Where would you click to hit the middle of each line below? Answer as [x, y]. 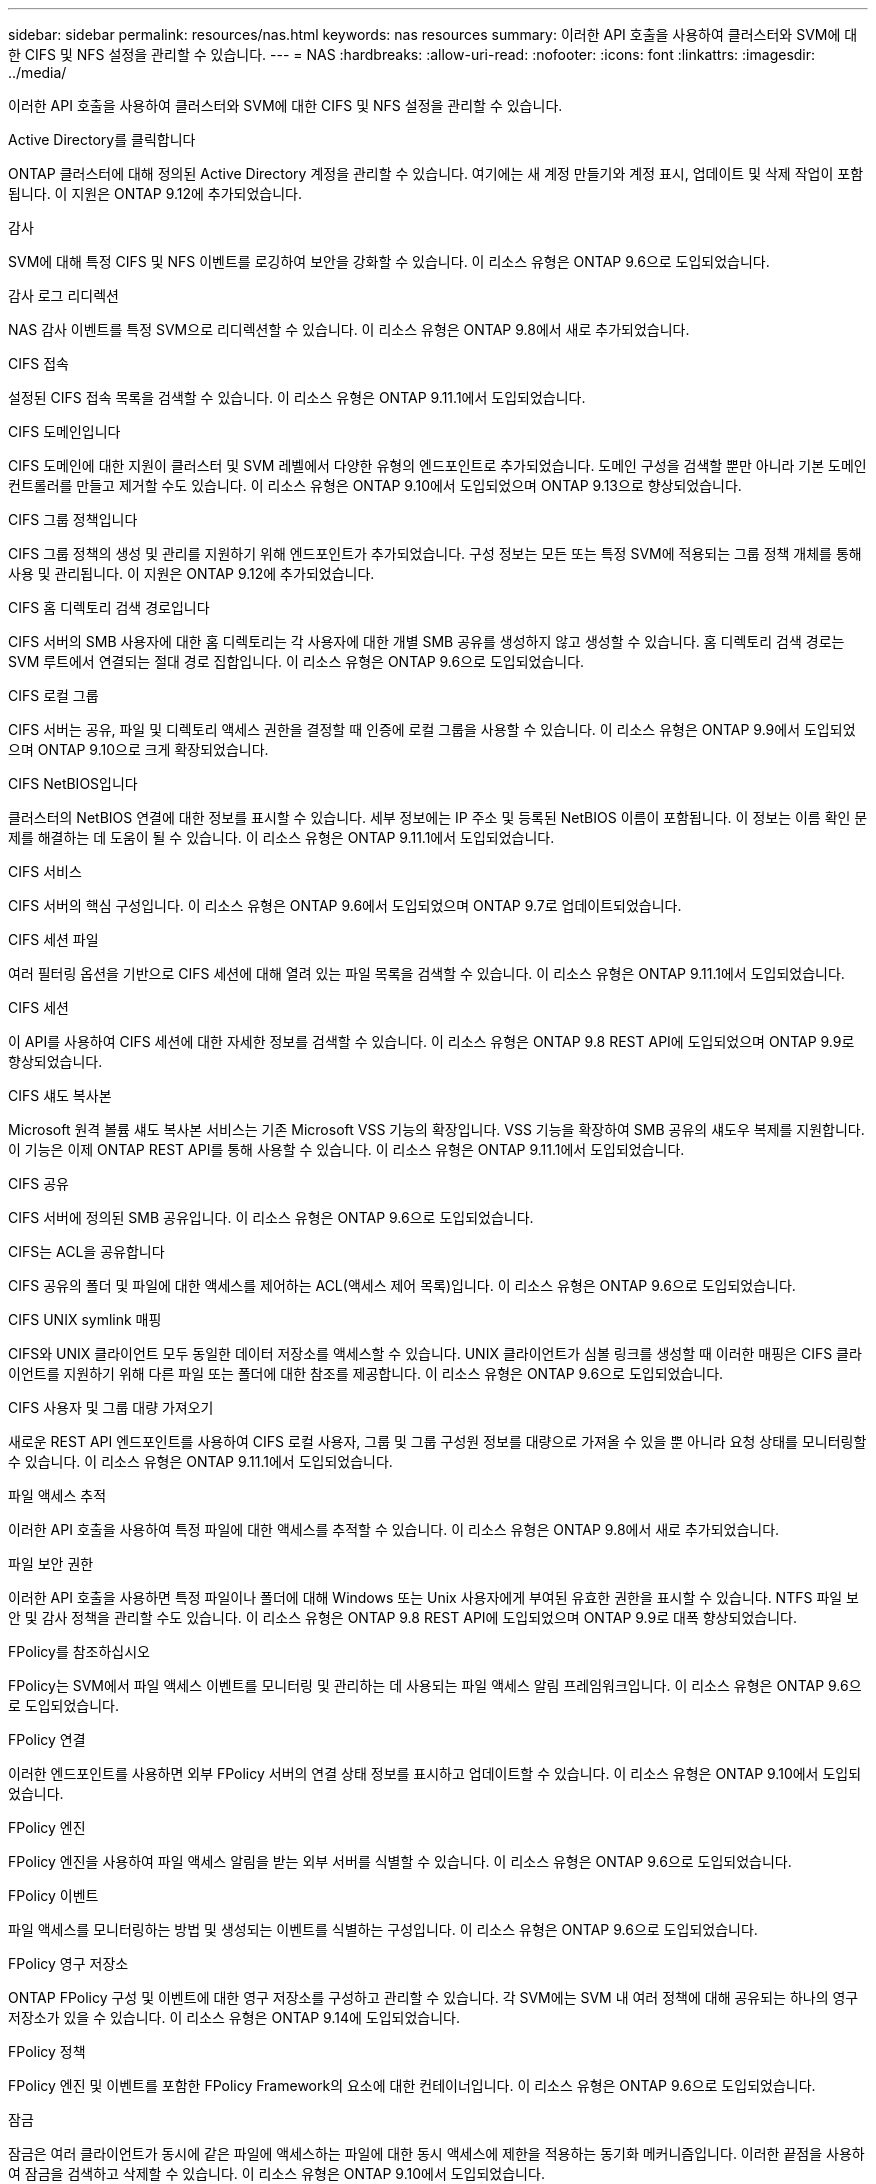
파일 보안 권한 [51, 1563]
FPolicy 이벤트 [53, 1895]
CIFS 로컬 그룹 [53, 695]
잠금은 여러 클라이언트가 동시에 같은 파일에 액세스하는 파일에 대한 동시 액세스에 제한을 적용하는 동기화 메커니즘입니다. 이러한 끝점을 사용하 [436, 2153]
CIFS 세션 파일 [53, 939]
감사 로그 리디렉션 [63, 295]
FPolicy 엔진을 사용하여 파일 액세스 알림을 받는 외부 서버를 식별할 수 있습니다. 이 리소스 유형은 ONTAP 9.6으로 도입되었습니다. [400, 1861]
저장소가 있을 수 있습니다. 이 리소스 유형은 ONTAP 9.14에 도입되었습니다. [234, 2017]
